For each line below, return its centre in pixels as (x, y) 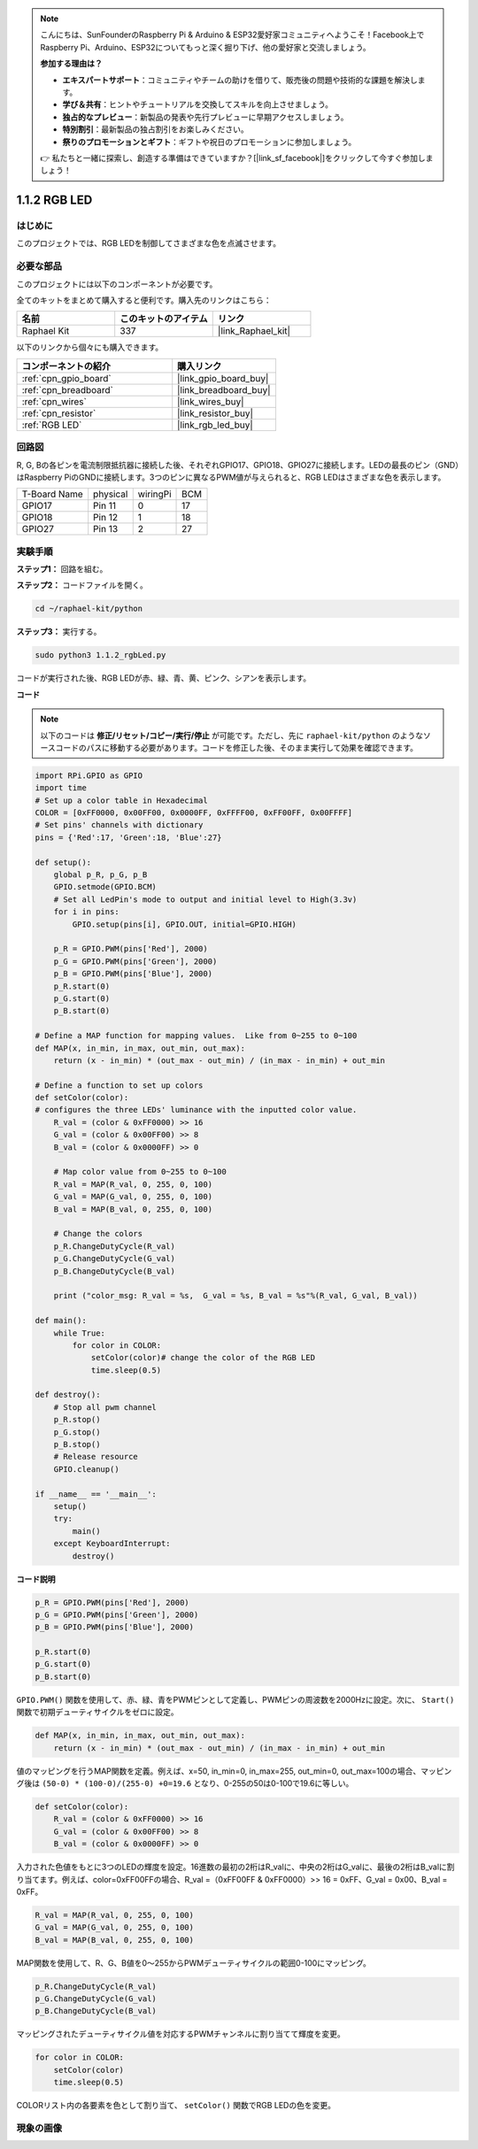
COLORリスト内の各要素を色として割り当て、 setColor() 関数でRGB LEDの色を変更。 (176, 2106)
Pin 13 (106, 529)
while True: (80, 1333)
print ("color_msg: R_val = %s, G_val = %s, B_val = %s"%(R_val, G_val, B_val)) (235, 1296)
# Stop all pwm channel (105, 1407)
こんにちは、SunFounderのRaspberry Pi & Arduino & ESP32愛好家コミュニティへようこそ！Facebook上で (232, 35)
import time (61, 788)
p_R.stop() (77, 1420)
